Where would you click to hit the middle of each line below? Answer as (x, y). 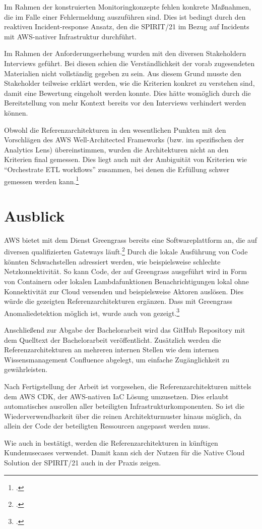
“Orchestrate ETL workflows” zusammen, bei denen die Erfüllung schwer (117, 169)
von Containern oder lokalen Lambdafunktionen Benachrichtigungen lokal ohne (126, 281)
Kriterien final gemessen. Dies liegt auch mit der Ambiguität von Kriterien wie (126, 159)
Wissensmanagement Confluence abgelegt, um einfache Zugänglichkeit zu (117, 359)
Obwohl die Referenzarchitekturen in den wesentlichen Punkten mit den (115, 129)
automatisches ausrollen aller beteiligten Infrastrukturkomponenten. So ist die (124, 406)
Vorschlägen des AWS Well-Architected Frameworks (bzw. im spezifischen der (124, 140)
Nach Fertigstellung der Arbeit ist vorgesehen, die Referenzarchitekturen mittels (128, 386)
